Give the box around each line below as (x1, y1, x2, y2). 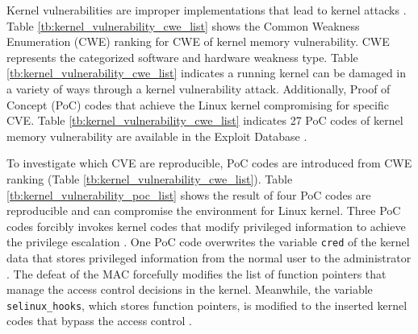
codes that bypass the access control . (6, 312, 192, 329)
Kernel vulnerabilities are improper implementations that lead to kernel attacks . (6, 2, 407, 18)
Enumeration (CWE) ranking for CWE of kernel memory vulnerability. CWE (6, 33, 390, 50)
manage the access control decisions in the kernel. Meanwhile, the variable (6, 281, 373, 298)
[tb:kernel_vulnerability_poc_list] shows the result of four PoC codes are (6, 186, 371, 203)
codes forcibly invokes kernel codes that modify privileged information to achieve (6, 217, 406, 234)
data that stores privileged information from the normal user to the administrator (6, 249, 412, 266)
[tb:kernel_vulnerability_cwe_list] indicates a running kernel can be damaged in (6, 64, 407, 81)
